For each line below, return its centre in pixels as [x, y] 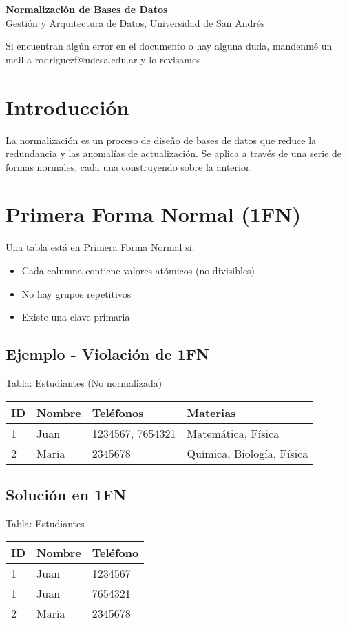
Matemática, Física [233, 433]
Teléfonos [118, 412]
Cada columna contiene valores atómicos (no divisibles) [138, 270]
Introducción [67, 106]
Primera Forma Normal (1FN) [153, 214]
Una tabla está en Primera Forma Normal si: [100, 247]
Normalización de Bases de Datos [87, 9]
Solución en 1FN [66, 494]
